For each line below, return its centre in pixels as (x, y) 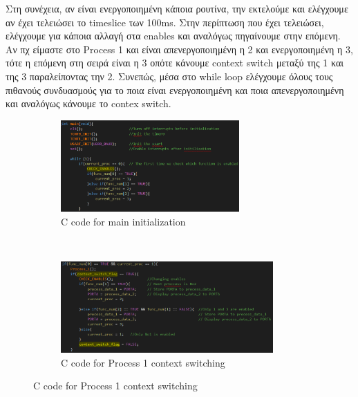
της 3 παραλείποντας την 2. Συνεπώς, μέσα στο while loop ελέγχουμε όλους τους (169, 76)
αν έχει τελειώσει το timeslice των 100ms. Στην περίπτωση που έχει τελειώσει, (165, 22)
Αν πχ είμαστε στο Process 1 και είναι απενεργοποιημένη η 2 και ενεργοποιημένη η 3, (179, 49)
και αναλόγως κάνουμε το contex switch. (88, 103)
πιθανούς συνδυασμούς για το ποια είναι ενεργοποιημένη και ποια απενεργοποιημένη (175, 90)
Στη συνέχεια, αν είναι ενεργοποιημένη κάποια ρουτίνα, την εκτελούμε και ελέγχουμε (177, 8)
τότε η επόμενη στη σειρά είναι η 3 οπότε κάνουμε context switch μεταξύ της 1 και (175, 63)
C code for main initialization (123, 221)
